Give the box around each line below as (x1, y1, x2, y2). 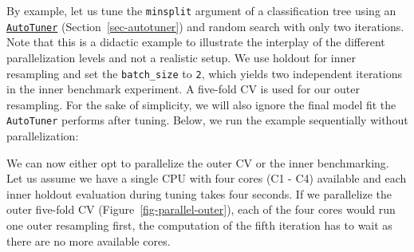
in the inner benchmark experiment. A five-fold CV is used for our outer (6, 81, 360, 97)
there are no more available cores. (6, 232, 171, 249)
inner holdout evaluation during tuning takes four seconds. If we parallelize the (6, 185, 392, 202)
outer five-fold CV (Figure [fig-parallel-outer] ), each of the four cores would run (6, 201, 396, 218)
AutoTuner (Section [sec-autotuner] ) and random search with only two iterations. (6, 18, 404, 34)
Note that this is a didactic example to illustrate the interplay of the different (6, 33, 385, 50)
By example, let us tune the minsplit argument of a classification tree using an (6, 2, 396, 18)
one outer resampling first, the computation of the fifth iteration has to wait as (6, 216, 392, 233)
